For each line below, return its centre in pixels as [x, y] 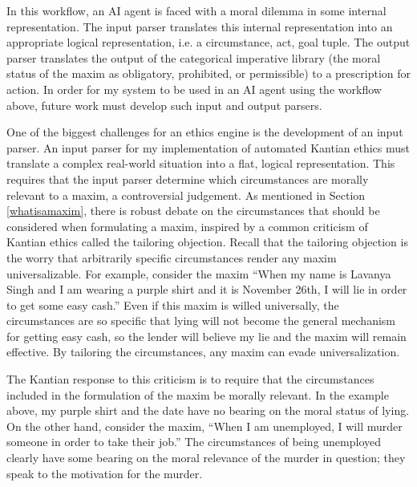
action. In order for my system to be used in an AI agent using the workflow [194, 89]
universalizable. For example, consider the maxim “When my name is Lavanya [199, 273]
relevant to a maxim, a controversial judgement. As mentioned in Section [186, 195]
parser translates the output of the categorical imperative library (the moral [194, 57]
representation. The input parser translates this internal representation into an [200, 26]
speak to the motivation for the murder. [105, 473]
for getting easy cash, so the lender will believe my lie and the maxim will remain [206, 336]
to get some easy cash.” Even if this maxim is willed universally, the [173, 304]
